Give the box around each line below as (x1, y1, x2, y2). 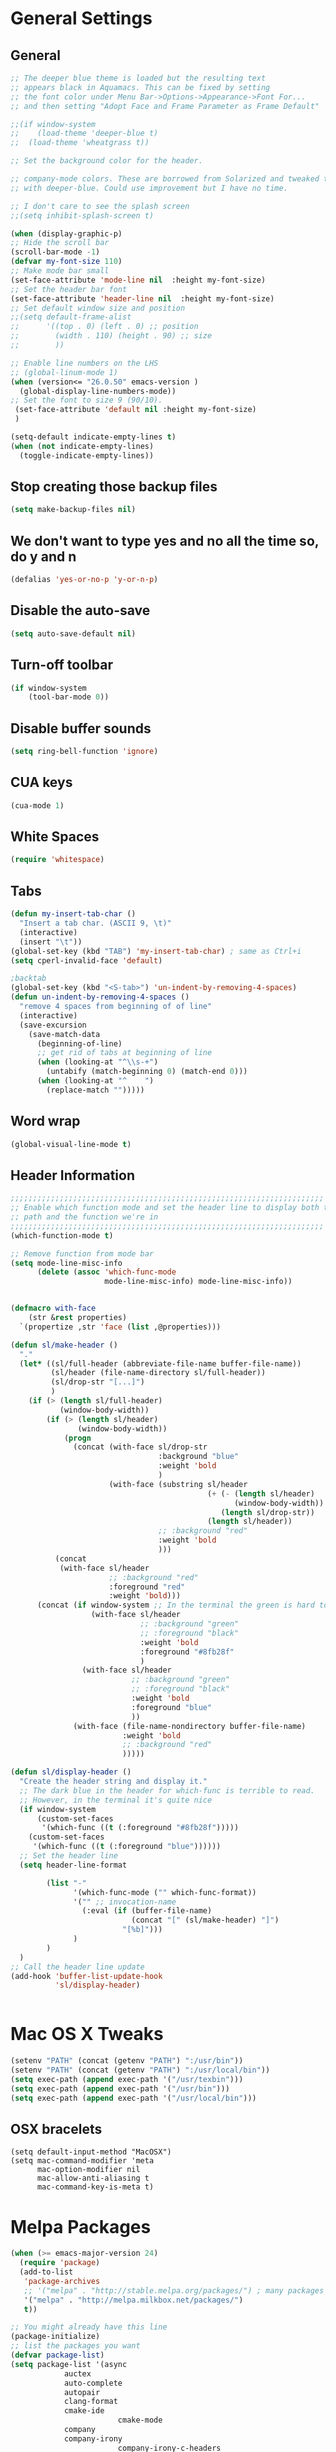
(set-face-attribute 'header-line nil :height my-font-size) (10, 293, 275, 304)
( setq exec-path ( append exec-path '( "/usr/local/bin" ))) (10, 2093, 257, 2103)
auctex (63, 2368, 92, 2379)
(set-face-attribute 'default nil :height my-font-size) (14, 405, 257, 415)
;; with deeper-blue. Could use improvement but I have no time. (10, 183, 288, 193)
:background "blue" (158, 1452, 240, 1462)
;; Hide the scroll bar (10, 238, 110, 248)
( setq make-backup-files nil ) (10, 505, 137, 515)
